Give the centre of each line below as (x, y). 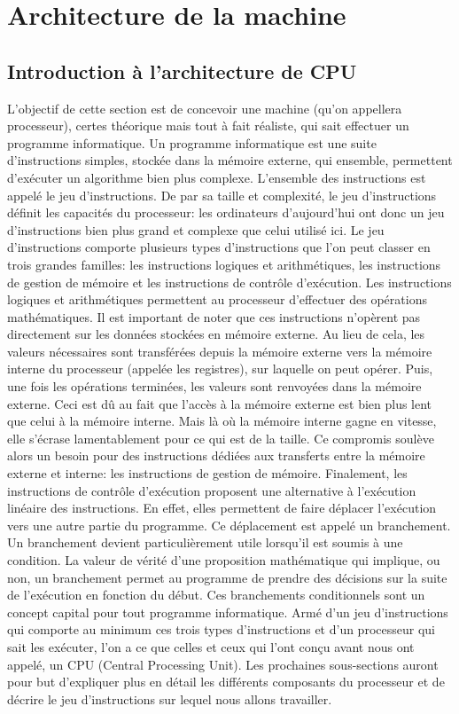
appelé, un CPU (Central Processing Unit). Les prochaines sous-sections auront (223, 664)
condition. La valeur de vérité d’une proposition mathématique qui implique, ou (224, 560)
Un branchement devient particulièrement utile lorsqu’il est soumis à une (205, 542)
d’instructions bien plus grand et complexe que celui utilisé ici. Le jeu (196, 229)
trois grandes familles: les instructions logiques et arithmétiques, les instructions (224, 264)
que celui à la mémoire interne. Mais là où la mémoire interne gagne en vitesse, (222, 421)
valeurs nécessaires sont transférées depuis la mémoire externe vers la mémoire (220, 351)
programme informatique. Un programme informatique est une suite (192, 142)
